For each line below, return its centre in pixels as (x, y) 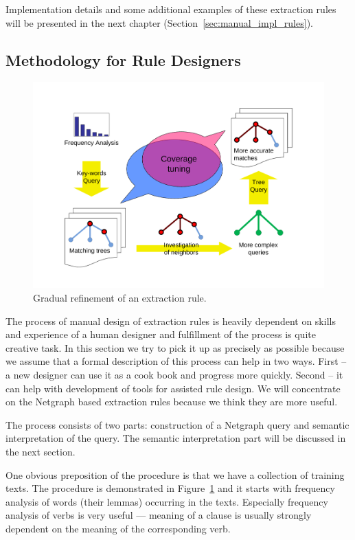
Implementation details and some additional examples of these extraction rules (171, 9)
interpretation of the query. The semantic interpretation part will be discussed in (176, 438)
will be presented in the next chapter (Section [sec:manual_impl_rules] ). (159, 22)
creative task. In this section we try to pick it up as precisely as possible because (175, 347)
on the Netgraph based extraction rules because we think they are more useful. (172, 402)
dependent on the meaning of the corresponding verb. (118, 528)
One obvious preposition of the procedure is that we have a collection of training (175, 474)
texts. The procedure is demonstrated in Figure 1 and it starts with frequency (170, 488)
